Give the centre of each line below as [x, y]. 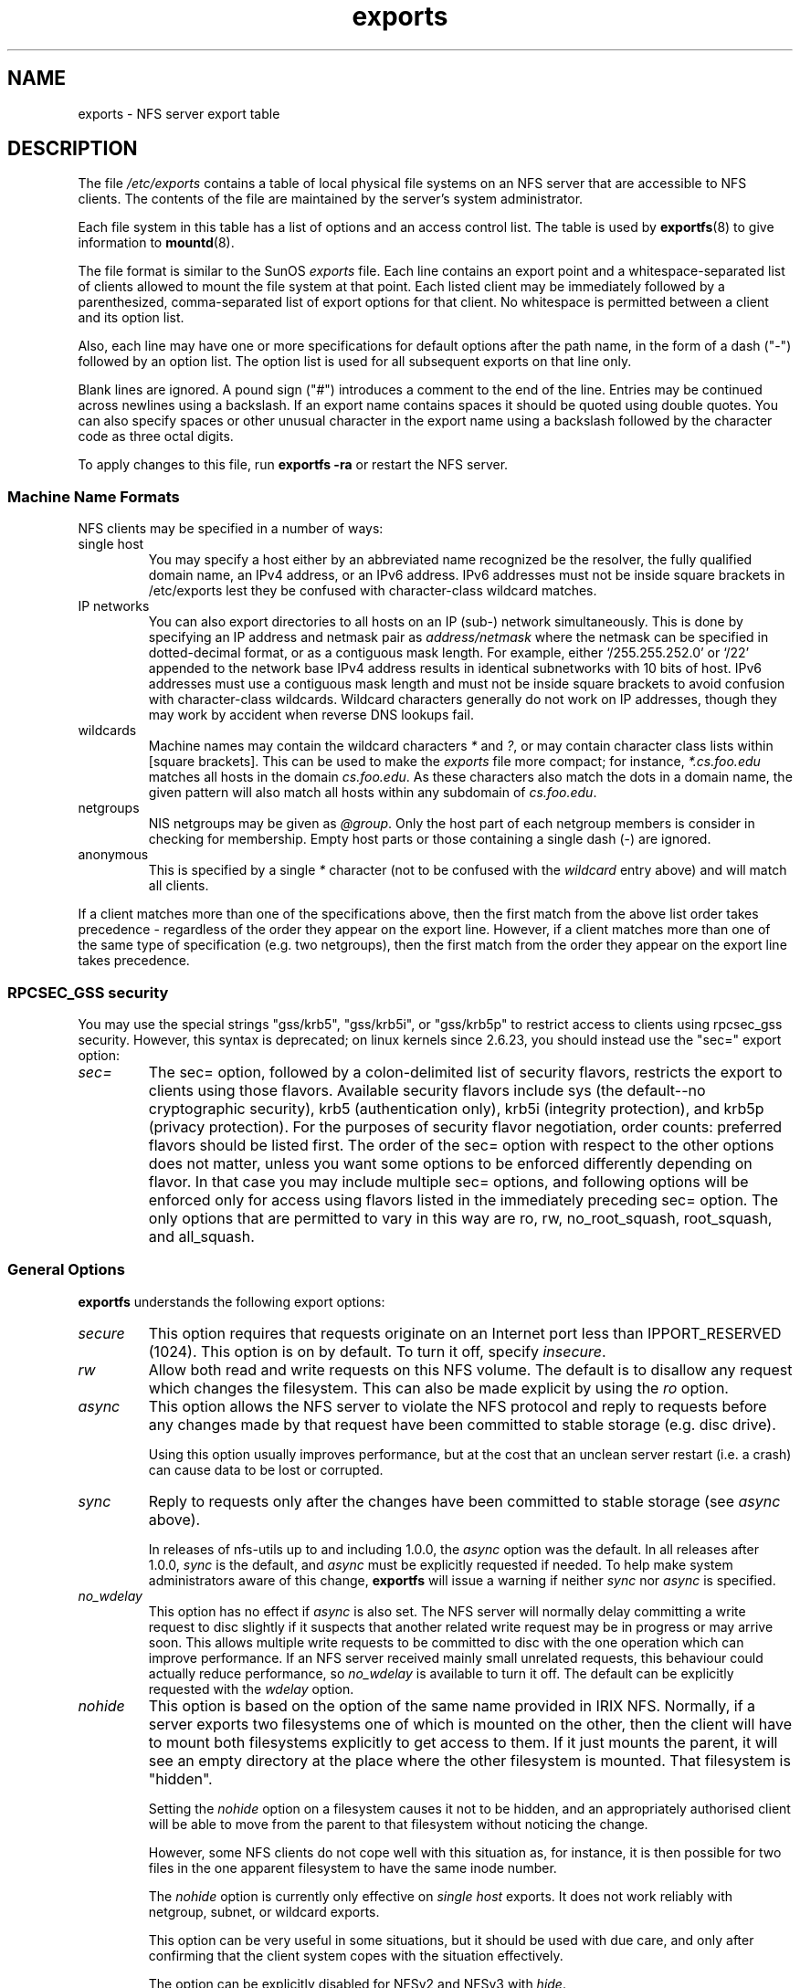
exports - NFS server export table [179, 113]
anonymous [113, 855]
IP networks [114, 606]
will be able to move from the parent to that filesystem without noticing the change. [398, 1824]
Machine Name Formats [94, 496]
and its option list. [131, 318]
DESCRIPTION [73, 149]
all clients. [179, 886]
